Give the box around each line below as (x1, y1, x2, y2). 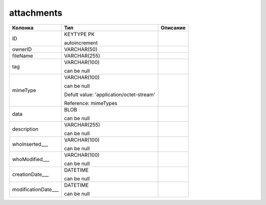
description (12, 126, 39, 133)
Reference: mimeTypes (64, 100, 118, 106)
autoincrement (64, 39, 98, 46)
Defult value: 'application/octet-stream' (64, 91, 155, 98)
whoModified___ (12, 156, 50, 163)
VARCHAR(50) (64, 46, 98, 53)
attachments (9, 7, 63, 18)
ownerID (12, 46, 32, 53)
